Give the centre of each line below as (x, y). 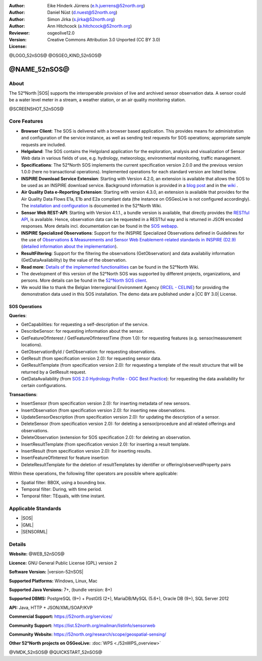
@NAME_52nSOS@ (39, 69)
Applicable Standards (35, 508)
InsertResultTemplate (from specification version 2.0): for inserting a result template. (106, 444)
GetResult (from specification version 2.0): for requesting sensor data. (91, 358)
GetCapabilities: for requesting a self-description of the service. (85, 324)
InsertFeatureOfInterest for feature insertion (65, 458)
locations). (32, 345)
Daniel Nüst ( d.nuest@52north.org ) (82, 13)
